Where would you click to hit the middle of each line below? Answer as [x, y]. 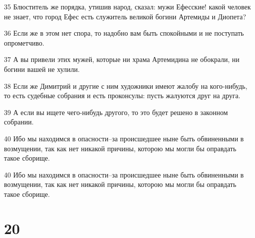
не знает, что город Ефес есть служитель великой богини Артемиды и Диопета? [125, 16]
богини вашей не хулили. [42, 69]
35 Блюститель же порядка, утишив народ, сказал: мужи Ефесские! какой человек [127, 6]
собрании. [19, 122]
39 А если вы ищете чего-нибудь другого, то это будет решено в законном [116, 112]
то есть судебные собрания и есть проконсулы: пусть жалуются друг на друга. [122, 95]
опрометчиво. [24, 42]
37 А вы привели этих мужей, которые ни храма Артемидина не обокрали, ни [122, 59]
